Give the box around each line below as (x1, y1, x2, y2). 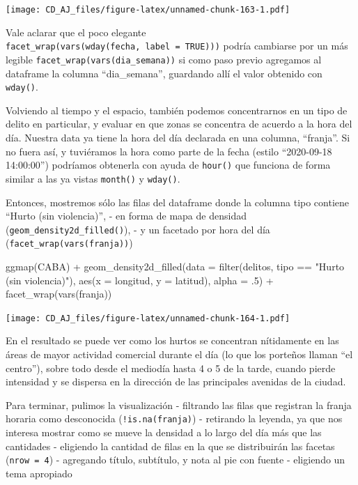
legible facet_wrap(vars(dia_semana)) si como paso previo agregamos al (6, 52, 322, 66)
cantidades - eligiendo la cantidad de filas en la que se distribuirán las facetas (6, 438, 335, 453)
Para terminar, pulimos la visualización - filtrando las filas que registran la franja (6, 397, 352, 412)
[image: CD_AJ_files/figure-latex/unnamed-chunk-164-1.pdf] (6, 313, 290, 323)
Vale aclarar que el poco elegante (6, 24, 146, 39)
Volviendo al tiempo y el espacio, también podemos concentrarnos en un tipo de (6, 102, 348, 117)
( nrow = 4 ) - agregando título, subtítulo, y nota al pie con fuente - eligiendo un (6, 452, 345, 467)
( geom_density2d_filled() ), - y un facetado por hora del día (6, 222, 270, 236)
